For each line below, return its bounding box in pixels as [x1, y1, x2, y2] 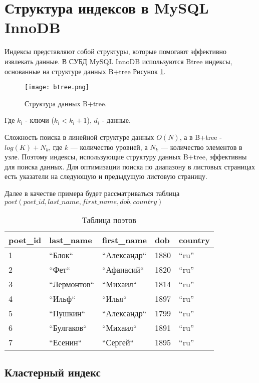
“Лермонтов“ [49, 278, 94, 290]
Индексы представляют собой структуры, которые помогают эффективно [5, 46, 227, 57]
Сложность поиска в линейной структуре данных [5, 131, 154, 142]
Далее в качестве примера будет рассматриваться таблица [5, 187, 180, 198]
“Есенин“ [49, 336, 82, 348]
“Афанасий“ [102, 263, 144, 275]
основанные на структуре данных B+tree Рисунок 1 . [5, 66, 166, 76]
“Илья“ [102, 292, 127, 304]
